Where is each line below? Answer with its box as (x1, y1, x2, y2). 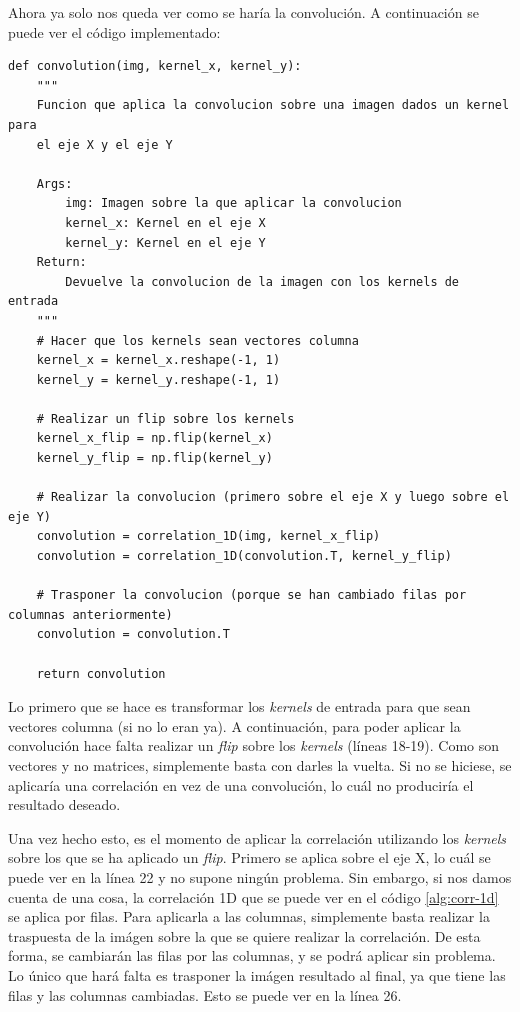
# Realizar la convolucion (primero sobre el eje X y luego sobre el (36, 490, 510, 505)
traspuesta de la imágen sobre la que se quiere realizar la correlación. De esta (8, 925, 481, 946)
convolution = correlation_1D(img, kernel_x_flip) (36, 529, 381, 544)
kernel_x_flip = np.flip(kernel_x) (36, 431, 273, 446)
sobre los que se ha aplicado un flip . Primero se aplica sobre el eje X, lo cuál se (8, 847, 491, 868)
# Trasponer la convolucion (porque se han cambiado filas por (36, 588, 467, 603)
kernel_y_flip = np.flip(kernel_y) (36, 451, 273, 466)
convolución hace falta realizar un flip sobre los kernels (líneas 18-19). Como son (8, 735, 500, 756)
